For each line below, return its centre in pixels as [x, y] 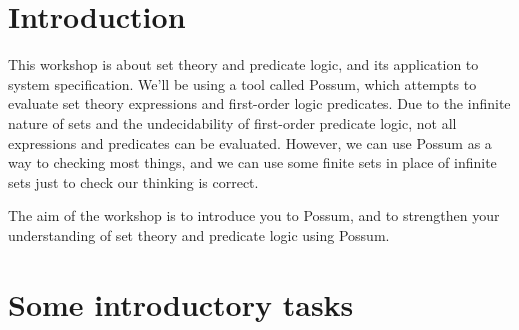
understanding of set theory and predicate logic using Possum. [199, 234]
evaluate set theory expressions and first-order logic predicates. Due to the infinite [259, 103]
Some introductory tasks [181, 303]
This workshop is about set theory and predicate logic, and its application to [243, 64]
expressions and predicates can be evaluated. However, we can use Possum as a [250, 142]
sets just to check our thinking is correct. [133, 181]
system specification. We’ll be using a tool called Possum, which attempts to [242, 83]
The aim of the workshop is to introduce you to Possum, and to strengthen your [254, 215]
